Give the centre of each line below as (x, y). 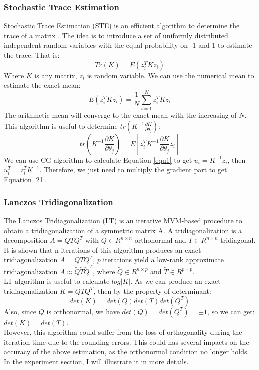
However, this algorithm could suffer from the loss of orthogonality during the (123, 332)
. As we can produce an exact (175, 281)
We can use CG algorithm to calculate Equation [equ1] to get (98, 159)
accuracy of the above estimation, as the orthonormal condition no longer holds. (127, 352)
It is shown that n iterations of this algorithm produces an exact (103, 250)
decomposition (26, 240)
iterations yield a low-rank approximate (163, 260)
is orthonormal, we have (83, 311)
